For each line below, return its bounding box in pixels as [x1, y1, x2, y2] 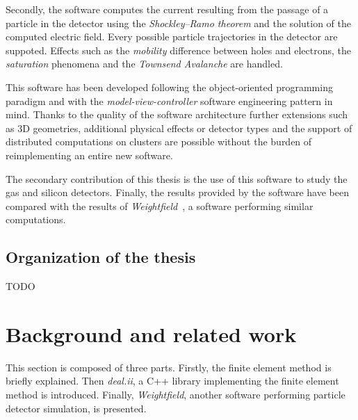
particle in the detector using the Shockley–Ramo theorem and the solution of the [6, 15, 351, 30]
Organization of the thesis [6, 246, 196, 268]
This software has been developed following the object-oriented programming [6, 79, 333, 94]
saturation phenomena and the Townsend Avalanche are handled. [6, 56, 283, 71]
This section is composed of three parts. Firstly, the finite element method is [6, 360, 332, 374]
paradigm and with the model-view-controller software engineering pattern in [6, 93, 333, 108]
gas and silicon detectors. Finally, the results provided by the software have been [6, 185, 349, 200]
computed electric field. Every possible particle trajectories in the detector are [6, 29, 338, 44]
